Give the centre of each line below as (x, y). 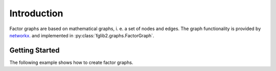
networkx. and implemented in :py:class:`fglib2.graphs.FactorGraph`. (82, 35)
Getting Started (34, 50)
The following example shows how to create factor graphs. (71, 62)
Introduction (36, 13)
